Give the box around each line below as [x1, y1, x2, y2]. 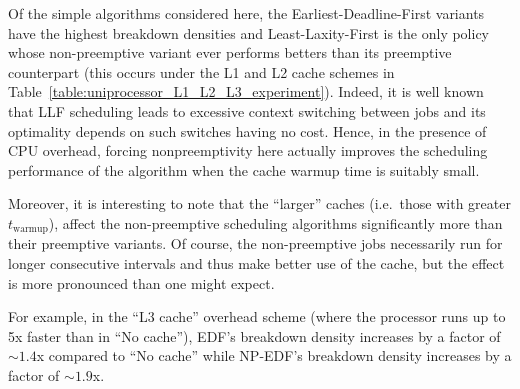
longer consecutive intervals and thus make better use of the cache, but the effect [8, 252, 505, 273]
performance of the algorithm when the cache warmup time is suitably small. [8, 159, 480, 180]
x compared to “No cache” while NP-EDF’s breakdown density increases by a [36, 345, 512, 366]
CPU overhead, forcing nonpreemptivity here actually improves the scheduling [8, 140, 488, 161]
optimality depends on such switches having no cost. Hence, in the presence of [8, 120, 487, 141]
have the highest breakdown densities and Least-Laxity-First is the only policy [8, 22, 490, 43]
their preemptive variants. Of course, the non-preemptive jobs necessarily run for [8, 233, 503, 254]
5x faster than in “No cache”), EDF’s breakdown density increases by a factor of [8, 325, 501, 346]
